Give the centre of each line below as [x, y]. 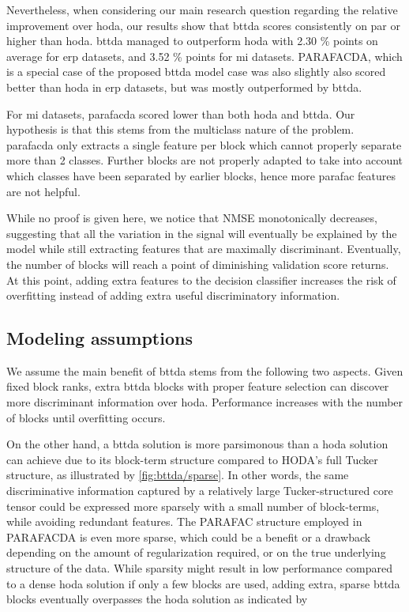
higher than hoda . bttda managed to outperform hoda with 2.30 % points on [192, 41]
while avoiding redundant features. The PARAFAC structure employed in [184, 521]
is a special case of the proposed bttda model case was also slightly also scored [196, 72]
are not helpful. [43, 191]
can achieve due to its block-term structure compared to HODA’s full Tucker [192, 459]
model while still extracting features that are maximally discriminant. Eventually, [204, 249]
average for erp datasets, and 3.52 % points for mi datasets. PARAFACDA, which [204, 56]
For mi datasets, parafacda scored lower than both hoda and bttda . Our [181, 113]
